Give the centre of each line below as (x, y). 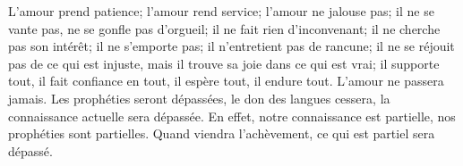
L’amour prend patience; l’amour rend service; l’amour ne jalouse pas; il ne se (221, 11)
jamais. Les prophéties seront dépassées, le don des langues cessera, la (199, 98)
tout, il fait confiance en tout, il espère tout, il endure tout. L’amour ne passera (226, 81)
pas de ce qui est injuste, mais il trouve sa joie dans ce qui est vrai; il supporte (224, 63)
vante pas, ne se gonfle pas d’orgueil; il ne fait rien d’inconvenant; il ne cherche (224, 28)
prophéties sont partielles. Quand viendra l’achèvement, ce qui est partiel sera (222, 133)
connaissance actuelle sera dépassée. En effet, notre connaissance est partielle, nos (232, 116)
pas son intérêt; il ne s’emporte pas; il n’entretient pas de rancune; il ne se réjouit (231, 46)
